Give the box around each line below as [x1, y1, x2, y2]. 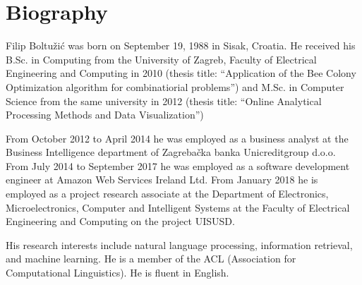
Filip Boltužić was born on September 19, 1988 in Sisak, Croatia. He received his [6, 38, 356, 53]
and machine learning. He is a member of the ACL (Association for [6, 251, 296, 266]
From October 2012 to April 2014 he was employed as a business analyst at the [6, 131, 349, 145]
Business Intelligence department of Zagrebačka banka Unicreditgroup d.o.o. [6, 145, 336, 159]
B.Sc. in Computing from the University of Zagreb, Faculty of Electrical [6, 51, 317, 66]
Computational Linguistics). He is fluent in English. [6, 265, 229, 280]
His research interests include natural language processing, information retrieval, [6, 237, 353, 252]
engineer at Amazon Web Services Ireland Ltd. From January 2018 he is [6, 172, 318, 187]
